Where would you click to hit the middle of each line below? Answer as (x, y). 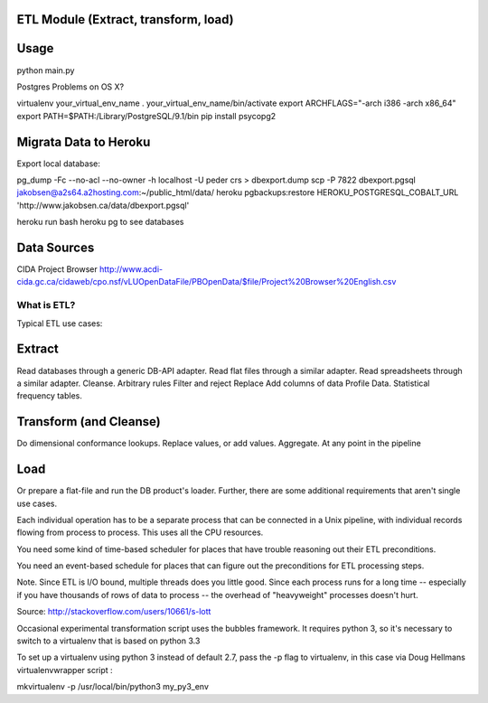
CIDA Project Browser (57, 269)
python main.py (46, 70)
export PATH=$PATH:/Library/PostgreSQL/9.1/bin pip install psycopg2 (146, 116)
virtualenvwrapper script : (65, 670)
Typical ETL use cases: (60, 323)
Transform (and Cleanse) (89, 422)
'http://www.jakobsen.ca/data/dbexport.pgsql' (103, 205)
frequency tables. (50, 396)
